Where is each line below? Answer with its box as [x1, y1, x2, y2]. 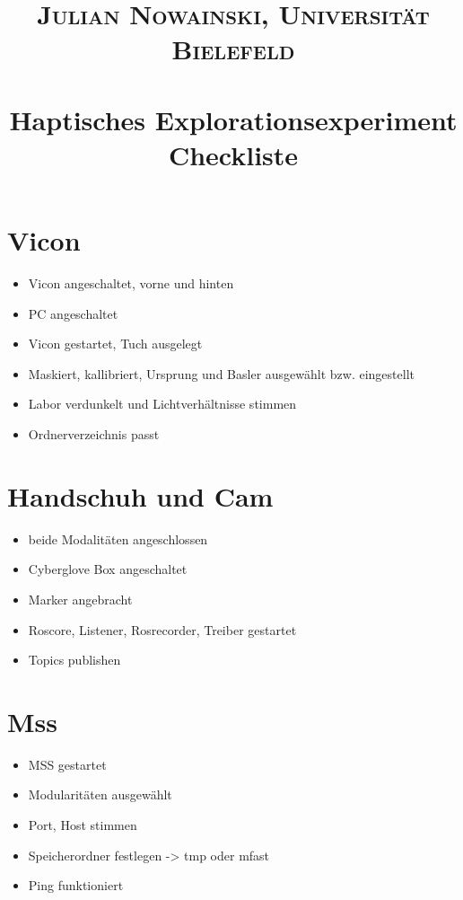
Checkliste [168, 136, 299, 172]
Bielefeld [171, 31, 295, 67]
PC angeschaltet [28, 304, 118, 322]
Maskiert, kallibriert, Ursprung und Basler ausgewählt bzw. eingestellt [28, 364, 415, 383]
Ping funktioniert [28, 876, 124, 895]
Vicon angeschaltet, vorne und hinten [28, 274, 234, 293]
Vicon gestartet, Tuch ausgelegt [28, 334, 203, 353]
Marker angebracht [28, 589, 133, 608]
